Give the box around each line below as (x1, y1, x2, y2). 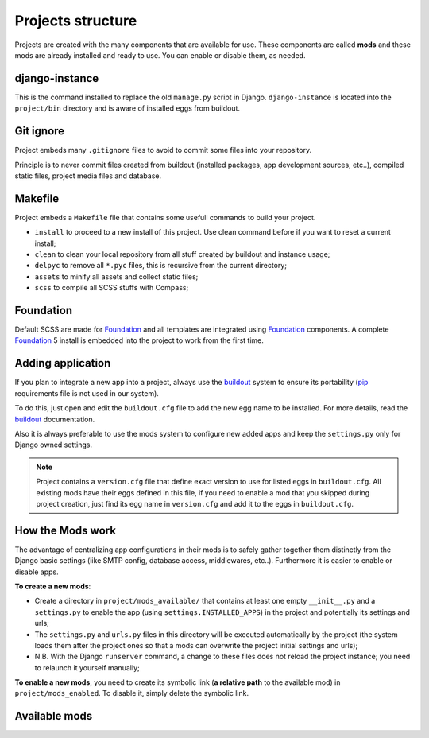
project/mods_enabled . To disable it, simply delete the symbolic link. (14, 689, 249, 698)
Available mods (14, 709, 93, 723)
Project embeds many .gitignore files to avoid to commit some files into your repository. (14, 146, 312, 155)
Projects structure (14, 12, 137, 29)
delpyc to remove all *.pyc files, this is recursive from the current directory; (34, 261, 288, 270)
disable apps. (14, 567, 59, 577)
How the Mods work (14, 523, 117, 537)
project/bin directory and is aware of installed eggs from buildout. (14, 103, 241, 113)
